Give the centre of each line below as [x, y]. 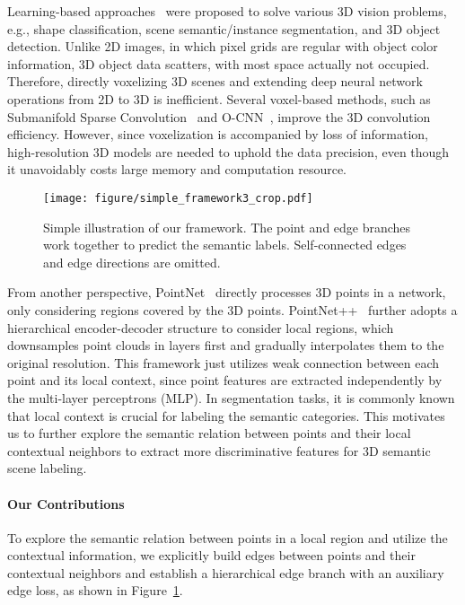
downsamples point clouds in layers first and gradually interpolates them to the [226, 345]
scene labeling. [47, 468]
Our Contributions [66, 503]
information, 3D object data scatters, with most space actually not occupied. [219, 63]
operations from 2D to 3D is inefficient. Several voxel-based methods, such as [219, 98]
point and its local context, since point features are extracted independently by [225, 380]
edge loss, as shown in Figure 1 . [95, 590]
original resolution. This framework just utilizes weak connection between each [224, 362]
